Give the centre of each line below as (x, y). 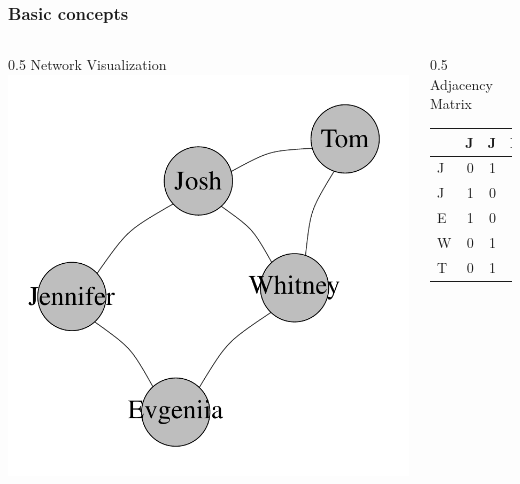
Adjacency (461, 83)
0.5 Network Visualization (87, 64)
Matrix (450, 103)
